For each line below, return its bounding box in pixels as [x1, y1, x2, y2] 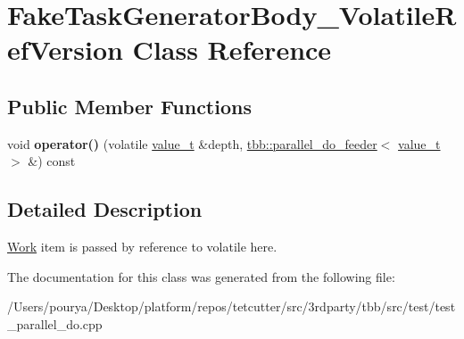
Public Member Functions [7, 92, 252, 120]
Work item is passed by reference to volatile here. [7, 237, 278, 256]
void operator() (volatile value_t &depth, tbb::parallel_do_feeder [7, 134, 377, 153]
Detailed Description [7, 195, 203, 223]
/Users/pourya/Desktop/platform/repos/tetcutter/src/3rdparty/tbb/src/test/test [7, 297, 456, 316]
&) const [28, 152, 76, 170]
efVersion [7, 31, 123, 68]
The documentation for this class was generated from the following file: [7, 267, 395, 285]
